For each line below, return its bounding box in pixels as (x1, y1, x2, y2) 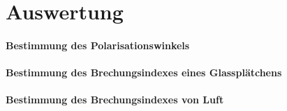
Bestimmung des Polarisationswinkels (6, 37, 190, 52)
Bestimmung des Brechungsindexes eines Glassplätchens (6, 65, 282, 80)
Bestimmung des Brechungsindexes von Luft (6, 92, 224, 107)
